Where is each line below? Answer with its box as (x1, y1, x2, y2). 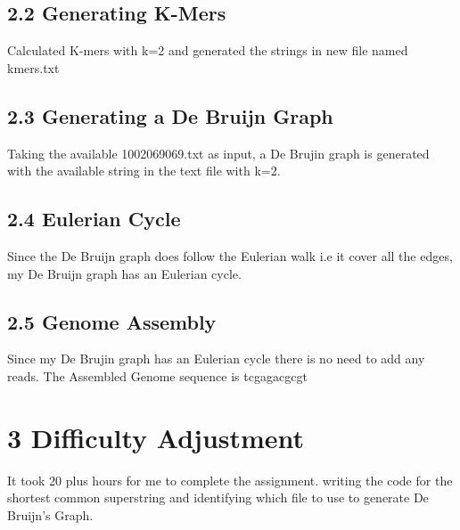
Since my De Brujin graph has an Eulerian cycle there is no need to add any (7, 349, 425, 368)
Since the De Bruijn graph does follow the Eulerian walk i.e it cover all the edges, (7, 246, 453, 265)
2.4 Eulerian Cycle (7, 205, 181, 232)
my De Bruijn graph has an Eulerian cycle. (7, 264, 242, 282)
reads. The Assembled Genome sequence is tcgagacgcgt (7, 366, 308, 385)
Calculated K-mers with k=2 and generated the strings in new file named (7, 41, 408, 60)
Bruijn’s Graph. (7, 505, 94, 524)
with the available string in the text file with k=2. (7, 161, 281, 180)
